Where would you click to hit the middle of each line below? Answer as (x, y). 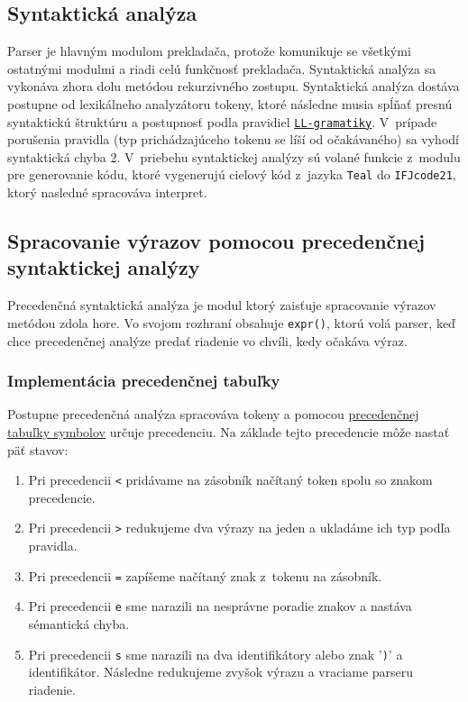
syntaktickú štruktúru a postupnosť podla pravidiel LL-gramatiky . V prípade (222, 121)
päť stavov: (38, 449)
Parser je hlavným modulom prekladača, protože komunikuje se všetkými (209, 51)
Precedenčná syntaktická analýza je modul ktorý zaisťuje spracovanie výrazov (222, 305)
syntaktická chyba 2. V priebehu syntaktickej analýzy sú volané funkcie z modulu (234, 156)
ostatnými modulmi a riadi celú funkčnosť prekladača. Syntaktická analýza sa (222, 68)
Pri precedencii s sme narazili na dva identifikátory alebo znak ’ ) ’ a (216, 654)
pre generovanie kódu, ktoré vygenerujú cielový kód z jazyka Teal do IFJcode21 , (232, 174)
